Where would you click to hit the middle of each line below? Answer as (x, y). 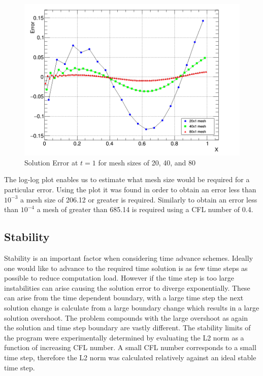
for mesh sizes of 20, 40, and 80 (147, 162)
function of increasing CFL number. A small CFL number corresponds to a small (130, 347)
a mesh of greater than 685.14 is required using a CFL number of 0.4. (145, 209)
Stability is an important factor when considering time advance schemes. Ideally (129, 258)
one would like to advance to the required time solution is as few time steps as (126, 268)
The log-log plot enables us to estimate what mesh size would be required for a (127, 179)
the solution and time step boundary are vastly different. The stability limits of (127, 328)
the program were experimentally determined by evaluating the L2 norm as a (124, 337)
